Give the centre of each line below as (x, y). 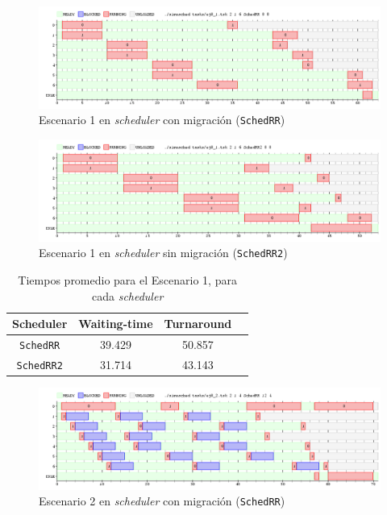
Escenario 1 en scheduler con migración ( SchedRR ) (162, 120)
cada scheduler (127, 295)
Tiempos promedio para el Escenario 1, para (127, 279)
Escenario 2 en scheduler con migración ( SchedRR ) (162, 501)
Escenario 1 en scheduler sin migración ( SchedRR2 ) (163, 253)
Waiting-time (116, 324)
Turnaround (198, 324)
